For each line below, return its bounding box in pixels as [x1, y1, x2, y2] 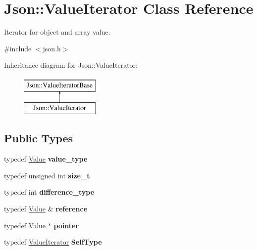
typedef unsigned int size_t [4, 170, 90, 180]
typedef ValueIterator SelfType [4, 237, 102, 247]
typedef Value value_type [4, 154, 88, 164]
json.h [43, 43, 61, 53]
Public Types [4, 130, 73, 146]
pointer [53, 220, 79, 230]
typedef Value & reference [4, 204, 88, 214]
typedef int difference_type [4, 187, 95, 197]
